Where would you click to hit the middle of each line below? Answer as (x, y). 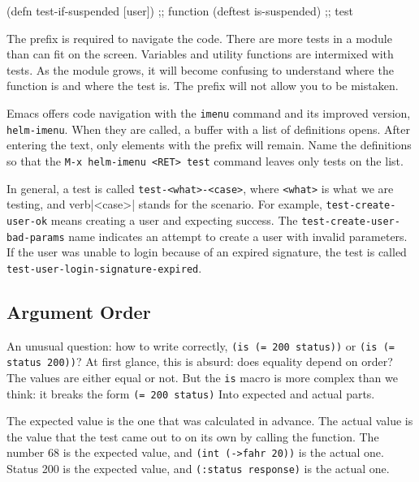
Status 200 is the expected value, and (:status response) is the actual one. (198, 469)
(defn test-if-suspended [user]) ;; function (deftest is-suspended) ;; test (180, 11)
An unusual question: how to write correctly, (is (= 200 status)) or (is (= (201, 345)
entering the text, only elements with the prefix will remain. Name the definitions (209, 145)
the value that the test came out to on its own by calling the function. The (193, 436)
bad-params (36, 237)
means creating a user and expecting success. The (174, 219)
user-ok (27, 221)
